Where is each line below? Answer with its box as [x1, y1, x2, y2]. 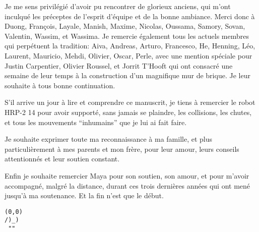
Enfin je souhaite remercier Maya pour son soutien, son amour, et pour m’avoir [5, 170, 249, 181]
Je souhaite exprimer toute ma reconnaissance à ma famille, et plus [5, 134, 213, 144]
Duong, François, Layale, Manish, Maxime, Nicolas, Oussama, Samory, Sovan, [5, 21, 245, 31]
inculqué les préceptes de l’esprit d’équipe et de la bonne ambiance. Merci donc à [5, 11, 255, 21]
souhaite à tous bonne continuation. [5, 80, 115, 90]
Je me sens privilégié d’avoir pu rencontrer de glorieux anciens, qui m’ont [5, 1, 231, 11]
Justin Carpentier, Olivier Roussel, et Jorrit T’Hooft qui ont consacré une [5, 60, 233, 71]
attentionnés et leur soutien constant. [5, 153, 120, 164]
